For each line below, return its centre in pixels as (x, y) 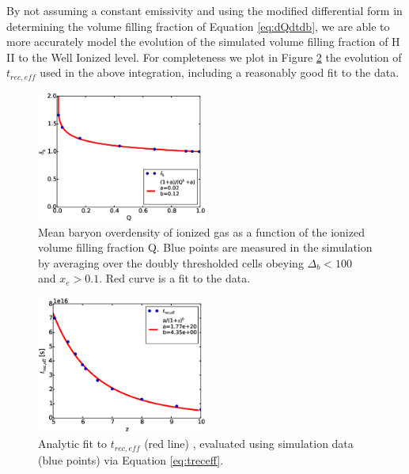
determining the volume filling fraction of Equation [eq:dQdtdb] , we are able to (198, 26)
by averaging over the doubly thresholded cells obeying (171, 262)
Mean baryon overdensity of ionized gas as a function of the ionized (201, 231)
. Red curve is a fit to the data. (175, 278)
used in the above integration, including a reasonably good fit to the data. (220, 72)
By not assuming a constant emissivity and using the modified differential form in (204, 10)
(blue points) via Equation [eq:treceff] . (131, 459)
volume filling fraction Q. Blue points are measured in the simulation (205, 247)
